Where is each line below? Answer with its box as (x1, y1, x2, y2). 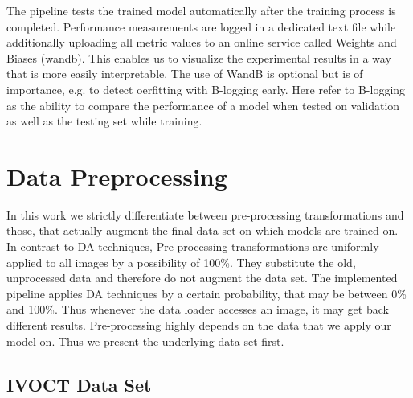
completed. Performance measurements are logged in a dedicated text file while (6, 18, 396, 35)
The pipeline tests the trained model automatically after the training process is (6, 2, 396, 18)
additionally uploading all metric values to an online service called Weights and (6, 34, 397, 51)
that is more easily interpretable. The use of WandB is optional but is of (6, 65, 363, 82)
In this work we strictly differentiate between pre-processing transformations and (6, 206, 404, 223)
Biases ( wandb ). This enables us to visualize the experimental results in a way (6, 49, 391, 66)
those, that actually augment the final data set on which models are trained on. (6, 222, 399, 239)
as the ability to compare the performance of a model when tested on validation (6, 96, 400, 113)
